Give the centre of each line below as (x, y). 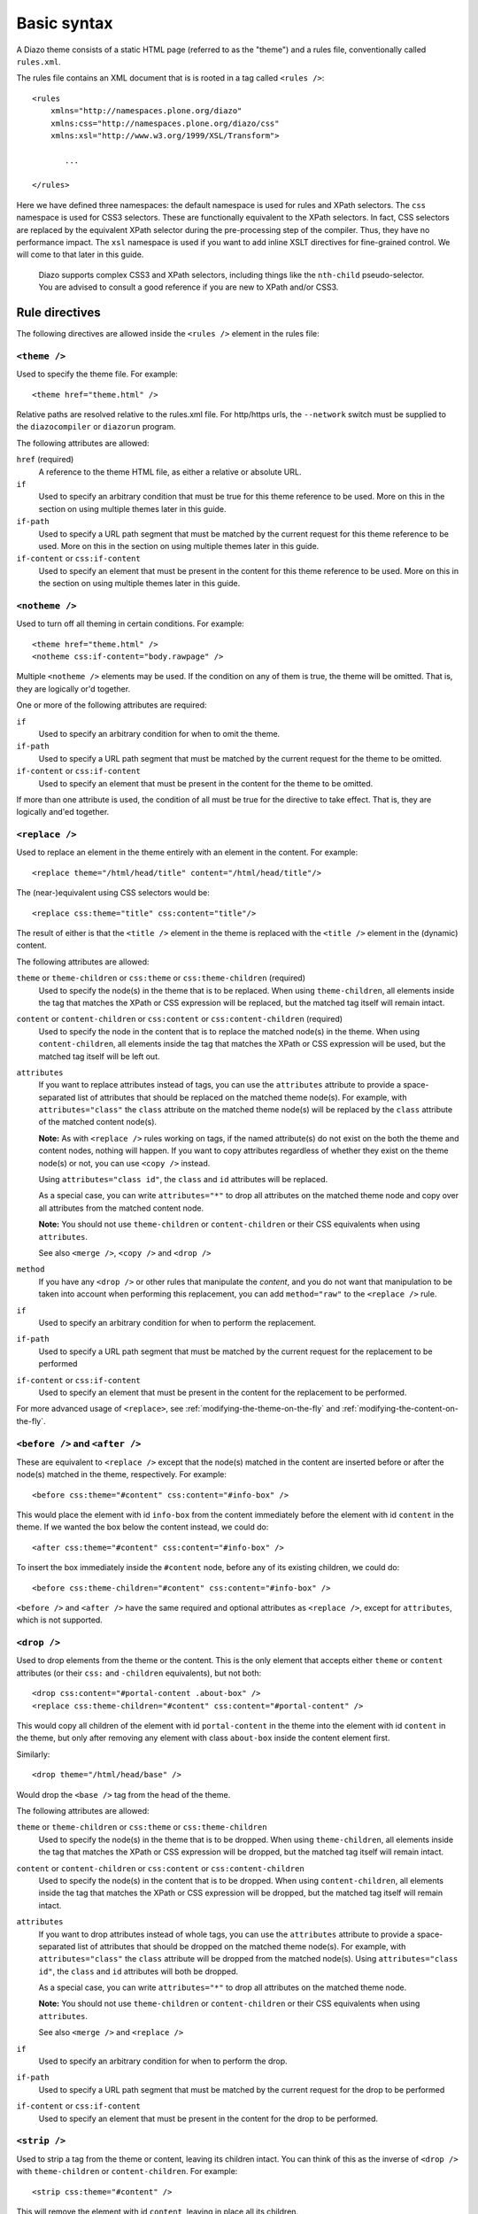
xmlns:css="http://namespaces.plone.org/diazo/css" (165, 123)
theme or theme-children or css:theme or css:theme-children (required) (161, 978)
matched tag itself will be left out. (99, 1056)
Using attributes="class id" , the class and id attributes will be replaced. (183, 1180)
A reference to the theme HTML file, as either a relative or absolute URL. (170, 472)
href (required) (45, 460)
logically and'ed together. (63, 812)
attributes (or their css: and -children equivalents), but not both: (139, 1673)
